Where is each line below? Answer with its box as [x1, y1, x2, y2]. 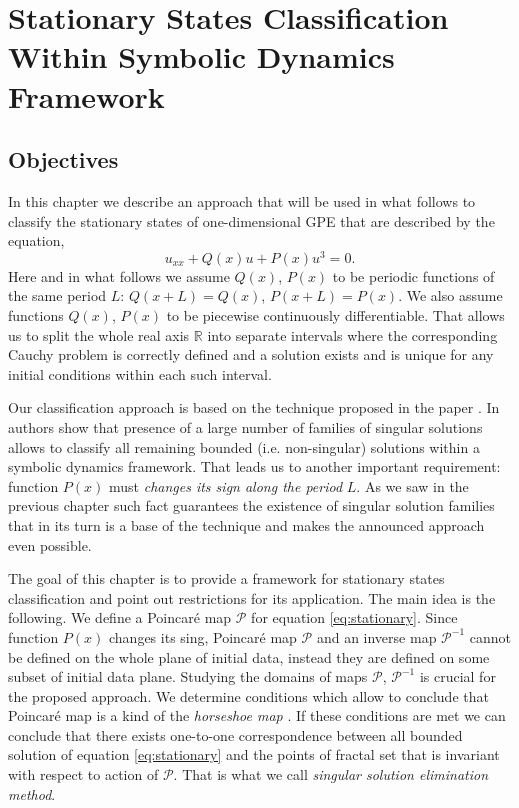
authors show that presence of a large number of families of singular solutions [8, 416, 483, 437]
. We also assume [398, 285, 503, 306]
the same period [8, 285, 107, 306]
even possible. [8, 534, 92, 555]
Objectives [8, 144, 119, 175]
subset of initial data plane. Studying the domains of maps [8, 666, 368, 687]
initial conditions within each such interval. [8, 363, 272, 384]
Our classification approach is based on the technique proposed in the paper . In [8, 397, 500, 418]
